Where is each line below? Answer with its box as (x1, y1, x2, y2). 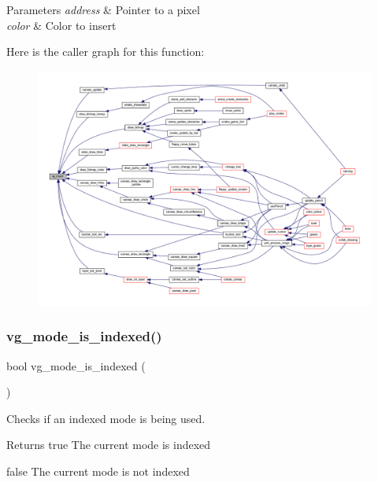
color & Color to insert (6, 17, 117, 33)
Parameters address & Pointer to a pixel (6, 2, 200, 17)
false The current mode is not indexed (6, 462, 190, 479)
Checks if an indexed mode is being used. (6, 410, 206, 426)
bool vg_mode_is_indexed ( (6, 357, 146, 373)
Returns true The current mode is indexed (6, 436, 211, 453)
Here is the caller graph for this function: (6, 43, 205, 60)
